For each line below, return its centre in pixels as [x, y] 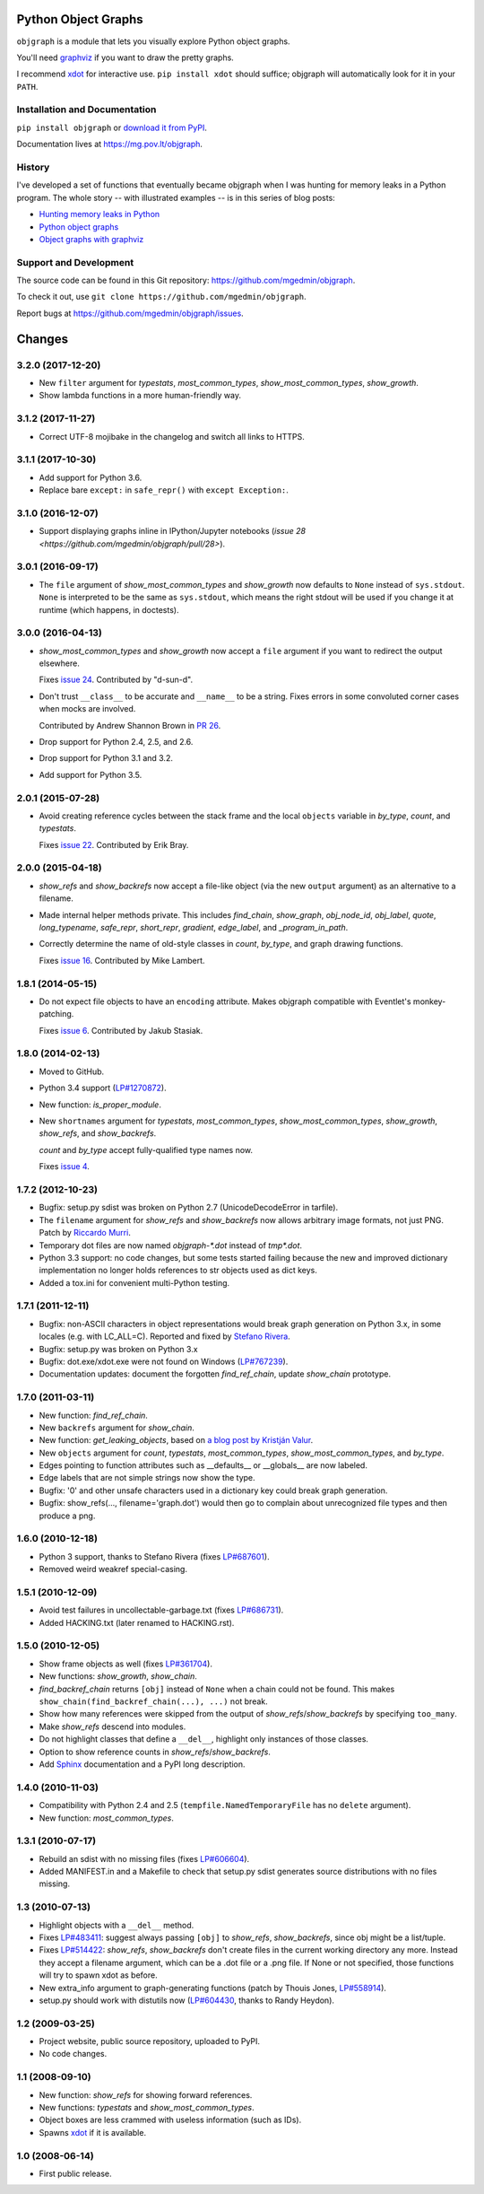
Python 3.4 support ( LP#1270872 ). [103, 1088]
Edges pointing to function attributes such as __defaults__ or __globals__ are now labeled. [203, 1465]
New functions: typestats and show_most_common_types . [147, 2107]
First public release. [75, 2173]
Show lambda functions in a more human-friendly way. [140, 396]
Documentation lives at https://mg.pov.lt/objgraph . [110, 144]
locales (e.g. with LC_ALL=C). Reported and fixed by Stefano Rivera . [164, 1336]
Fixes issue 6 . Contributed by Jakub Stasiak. [121, 1030]
